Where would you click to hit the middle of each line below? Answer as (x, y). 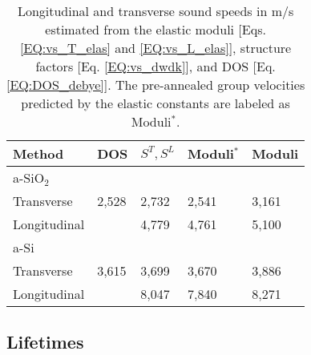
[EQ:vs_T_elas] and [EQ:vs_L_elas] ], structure (156, 48)
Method (38, 153)
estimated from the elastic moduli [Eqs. (155, 29)
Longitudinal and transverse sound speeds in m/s (155, 11)
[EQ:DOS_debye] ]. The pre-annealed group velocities (156, 85)
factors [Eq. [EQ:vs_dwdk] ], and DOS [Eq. (155, 66)
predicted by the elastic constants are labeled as (155, 103)
